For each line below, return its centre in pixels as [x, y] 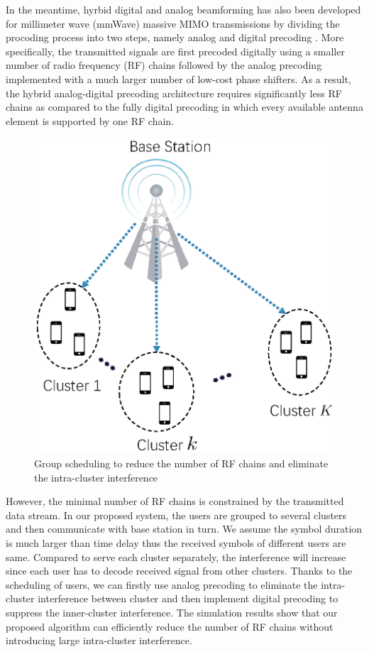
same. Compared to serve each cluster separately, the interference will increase [176, 556]
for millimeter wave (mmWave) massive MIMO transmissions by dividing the [173, 23]
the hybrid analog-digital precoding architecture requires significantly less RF [174, 93]
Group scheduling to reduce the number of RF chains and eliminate [181, 463]
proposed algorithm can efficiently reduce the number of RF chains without [170, 626]
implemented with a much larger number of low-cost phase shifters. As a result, [178, 78]
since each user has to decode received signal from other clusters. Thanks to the [179, 571]
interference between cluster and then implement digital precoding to [188, 598]
